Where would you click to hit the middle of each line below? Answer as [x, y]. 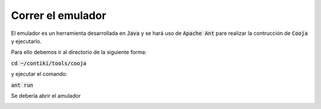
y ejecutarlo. [26, 41]
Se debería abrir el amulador [46, 95]
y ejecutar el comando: [39, 74]
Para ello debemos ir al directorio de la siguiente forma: [79, 52]
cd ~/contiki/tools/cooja [49, 63]
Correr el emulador [59, 15]
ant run [22, 85]
